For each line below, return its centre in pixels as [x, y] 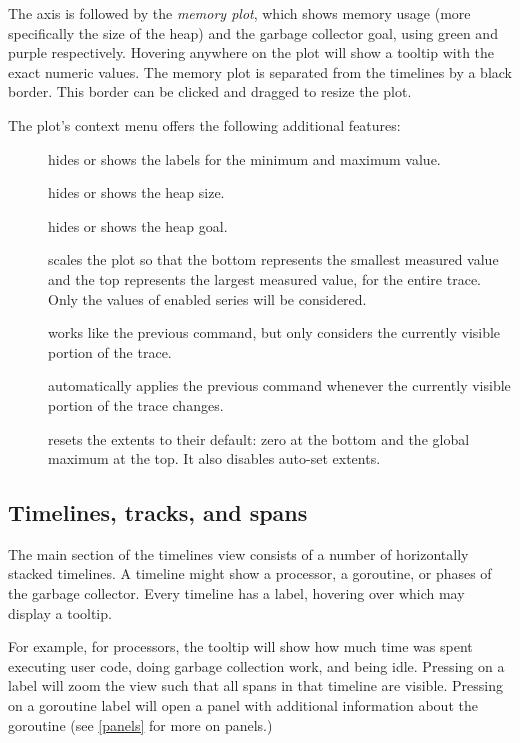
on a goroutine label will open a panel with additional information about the [243, 705]
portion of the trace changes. [136, 404]
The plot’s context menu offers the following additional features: [204, 124]
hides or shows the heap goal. [138, 225]
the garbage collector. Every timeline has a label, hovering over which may [236, 593]
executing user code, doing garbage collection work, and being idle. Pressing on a [256, 665]
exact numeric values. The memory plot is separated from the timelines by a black [260, 71]
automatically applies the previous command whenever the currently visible [279, 385]
